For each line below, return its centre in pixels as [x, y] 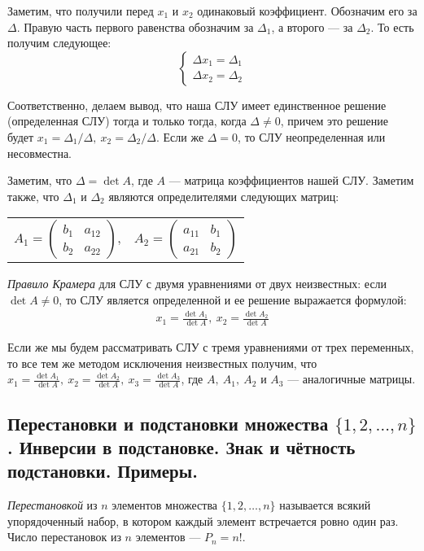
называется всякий [325, 505]
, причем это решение [334, 121]
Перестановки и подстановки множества [168, 423]
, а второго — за [312, 26]
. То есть [392, 26]
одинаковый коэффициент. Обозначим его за [307, 11]
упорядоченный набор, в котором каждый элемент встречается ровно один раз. [203, 520]
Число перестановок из [64, 537]
